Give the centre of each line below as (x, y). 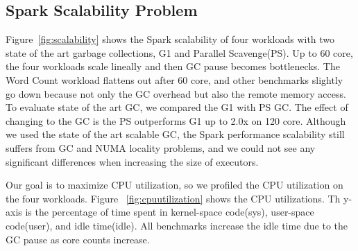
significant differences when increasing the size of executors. (132, 161)
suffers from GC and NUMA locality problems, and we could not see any (161, 147)
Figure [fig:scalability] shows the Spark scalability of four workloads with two (170, 39)
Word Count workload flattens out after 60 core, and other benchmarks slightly (174, 79)
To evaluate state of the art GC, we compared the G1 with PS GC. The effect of (177, 107)
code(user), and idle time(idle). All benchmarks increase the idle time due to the (177, 225)
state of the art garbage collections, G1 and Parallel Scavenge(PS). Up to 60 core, (179, 52)
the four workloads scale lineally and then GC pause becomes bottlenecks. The (173, 66)
